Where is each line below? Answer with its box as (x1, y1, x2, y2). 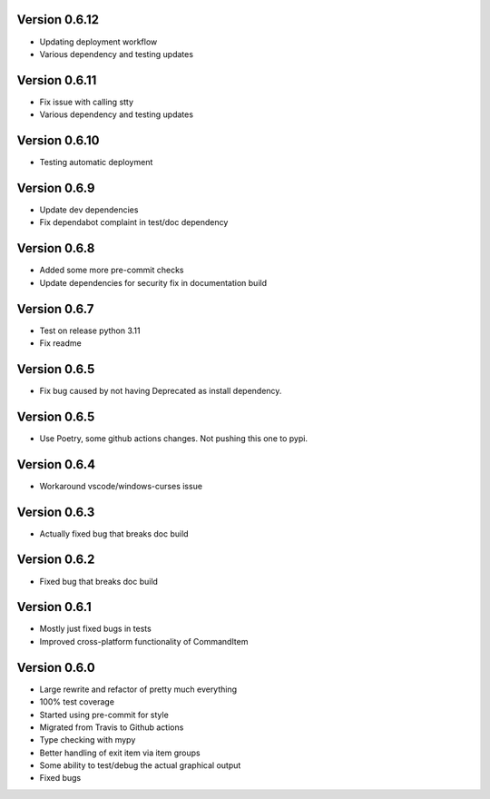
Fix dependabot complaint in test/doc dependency (39, 217, 229, 228)
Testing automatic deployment (39, 157, 153, 168)
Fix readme (39, 338, 82, 349)
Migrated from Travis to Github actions (39, 722, 184, 733)
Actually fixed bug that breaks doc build (39, 528, 190, 539)
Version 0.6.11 (16, 73, 97, 88)
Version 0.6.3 (16, 504, 95, 519)
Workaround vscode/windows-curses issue (39, 480, 203, 491)
